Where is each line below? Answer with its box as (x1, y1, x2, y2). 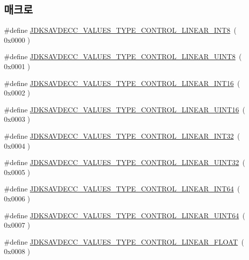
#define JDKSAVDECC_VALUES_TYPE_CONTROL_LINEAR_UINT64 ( (4, 210, 246, 220)
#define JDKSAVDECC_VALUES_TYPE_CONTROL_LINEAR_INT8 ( (4, 25, 237, 35)
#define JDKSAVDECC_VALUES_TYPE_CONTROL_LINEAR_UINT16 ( (4, 104, 246, 114)
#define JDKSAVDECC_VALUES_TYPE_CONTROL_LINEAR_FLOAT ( (4, 236, 244, 247)
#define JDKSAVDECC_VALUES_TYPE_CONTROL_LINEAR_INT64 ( (4, 183, 240, 194)
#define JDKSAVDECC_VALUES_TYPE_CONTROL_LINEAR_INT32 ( (4, 130, 240, 141)
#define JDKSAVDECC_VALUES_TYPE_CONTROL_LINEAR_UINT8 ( (4, 51, 242, 62)
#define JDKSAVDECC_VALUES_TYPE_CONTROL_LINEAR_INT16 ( (4, 78, 240, 88)
